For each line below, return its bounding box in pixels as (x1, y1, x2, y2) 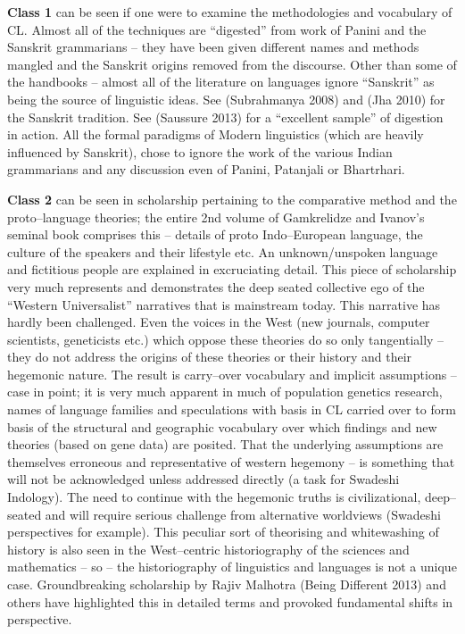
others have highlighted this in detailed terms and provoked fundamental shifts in (7, 592, 453, 611)
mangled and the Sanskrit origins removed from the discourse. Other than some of (7, 54, 457, 73)
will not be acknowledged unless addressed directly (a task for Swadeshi (7, 470, 400, 488)
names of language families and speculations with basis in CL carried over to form (7, 400, 456, 419)
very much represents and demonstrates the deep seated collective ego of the (7, 277, 425, 296)
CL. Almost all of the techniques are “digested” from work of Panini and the (7, 20, 427, 38)
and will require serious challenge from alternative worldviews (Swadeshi (45, 505, 441, 523)
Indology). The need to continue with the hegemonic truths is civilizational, (7, 488, 421, 506)
